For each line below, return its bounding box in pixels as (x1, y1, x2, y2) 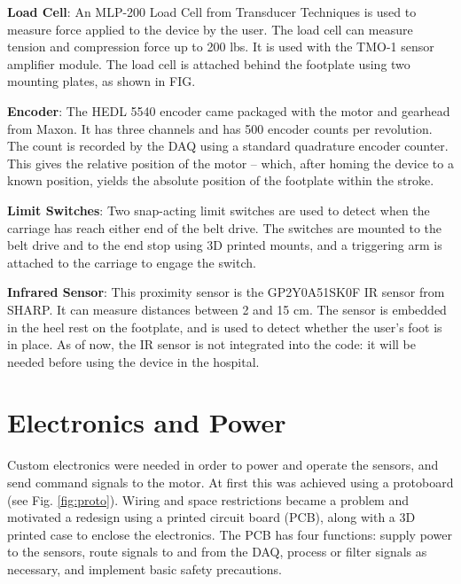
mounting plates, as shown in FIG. (7, 72, 196, 90)
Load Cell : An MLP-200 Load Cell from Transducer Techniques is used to (7, 3, 417, 20)
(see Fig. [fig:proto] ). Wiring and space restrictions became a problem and (7, 490, 410, 509)
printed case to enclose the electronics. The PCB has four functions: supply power (7, 525, 452, 543)
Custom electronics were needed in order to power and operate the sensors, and (7, 456, 439, 474)
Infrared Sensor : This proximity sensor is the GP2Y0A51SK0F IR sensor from (7, 283, 445, 301)
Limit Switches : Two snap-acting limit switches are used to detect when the (7, 200, 430, 219)
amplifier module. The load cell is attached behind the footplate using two (7, 54, 410, 73)
